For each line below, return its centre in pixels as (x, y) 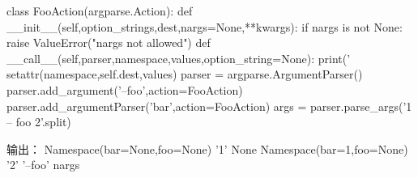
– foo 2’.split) (39, 122)
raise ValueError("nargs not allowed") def (109, 42)
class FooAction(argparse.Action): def (100, 11)
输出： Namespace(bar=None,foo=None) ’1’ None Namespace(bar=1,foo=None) (207, 148)
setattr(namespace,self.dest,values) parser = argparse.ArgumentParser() (185, 74)
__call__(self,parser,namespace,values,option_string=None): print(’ (179, 58)
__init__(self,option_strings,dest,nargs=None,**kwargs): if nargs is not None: (205, 26)
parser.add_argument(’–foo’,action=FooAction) (125, 89)
